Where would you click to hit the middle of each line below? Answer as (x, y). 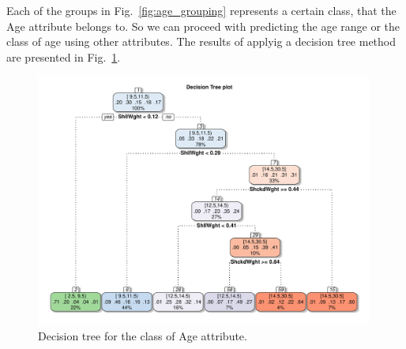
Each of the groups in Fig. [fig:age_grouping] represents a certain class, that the (201, 10)
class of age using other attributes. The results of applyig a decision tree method (201, 41)
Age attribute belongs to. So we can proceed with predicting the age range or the (203, 26)
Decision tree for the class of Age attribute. (143, 335)
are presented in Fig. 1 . (64, 56)
